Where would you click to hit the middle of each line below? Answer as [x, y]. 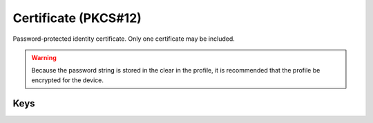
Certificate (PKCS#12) [77, 18]
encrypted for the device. [67, 80]
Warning [44, 57]
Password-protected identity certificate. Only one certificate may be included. [124, 39]
